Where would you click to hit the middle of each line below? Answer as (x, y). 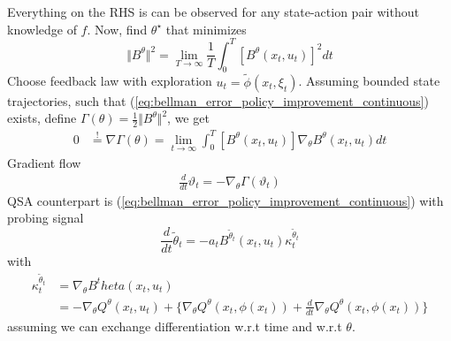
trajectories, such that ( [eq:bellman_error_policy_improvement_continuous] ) (218, 100)
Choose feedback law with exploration (110, 81)
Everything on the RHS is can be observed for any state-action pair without (213, 11)
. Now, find (117, 29)
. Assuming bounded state (369, 81)
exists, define (42, 118)
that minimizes (206, 29)
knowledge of (42, 29)
